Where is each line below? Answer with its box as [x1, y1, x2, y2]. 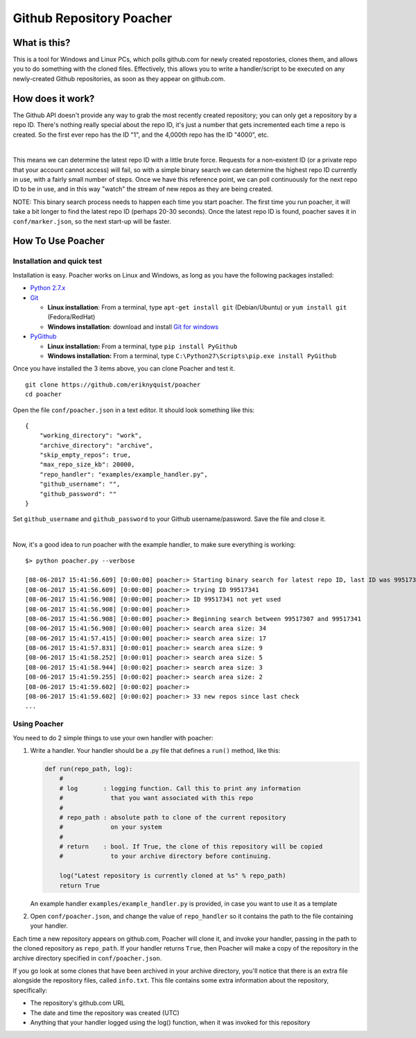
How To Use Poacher [12, 235, 105, 247]
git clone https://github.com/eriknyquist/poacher [25, 380, 201, 389]
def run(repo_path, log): [44, 765, 133, 773]
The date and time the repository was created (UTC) [30, 1008, 180, 1016]
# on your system [59, 823, 162, 831]
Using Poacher [12, 719, 64, 729]
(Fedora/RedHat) [47, 313, 96, 321]
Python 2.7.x [30, 284, 66, 292]
